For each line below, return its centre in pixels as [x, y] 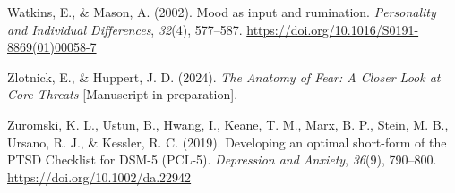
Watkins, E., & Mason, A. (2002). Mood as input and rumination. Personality [222, 12]
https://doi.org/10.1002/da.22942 [99, 176]
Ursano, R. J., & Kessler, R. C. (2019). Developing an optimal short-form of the [227, 142]
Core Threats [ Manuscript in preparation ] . [123, 94]
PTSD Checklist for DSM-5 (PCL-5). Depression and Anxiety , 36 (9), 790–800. [222, 159]
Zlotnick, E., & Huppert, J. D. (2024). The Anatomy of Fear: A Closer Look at [224, 76]
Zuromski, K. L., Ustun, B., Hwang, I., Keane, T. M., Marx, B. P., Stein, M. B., [228, 124]
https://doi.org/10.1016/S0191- [333, 29]
